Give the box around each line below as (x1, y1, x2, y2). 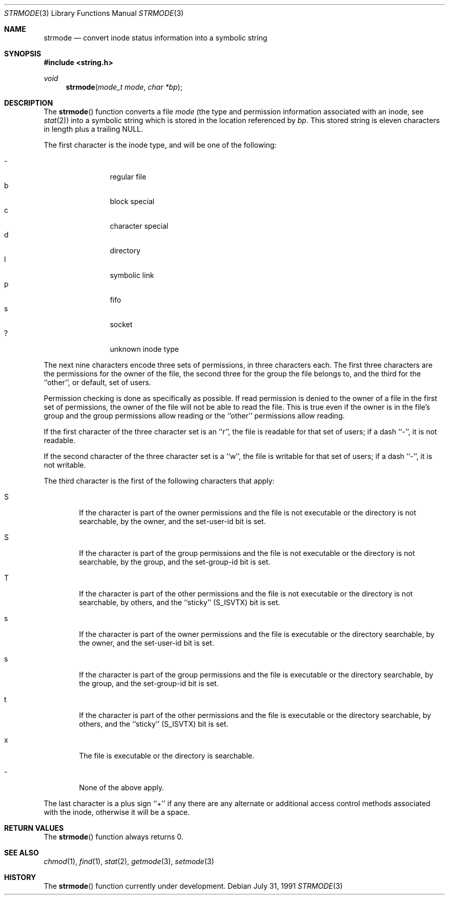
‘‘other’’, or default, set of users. (44, 378, 151, 387)
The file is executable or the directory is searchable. (79, 751, 255, 760)
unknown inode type (110, 345, 179, 353)
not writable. (44, 461, 86, 469)
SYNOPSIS (4, 49, 42, 58)
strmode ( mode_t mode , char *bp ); (66, 83, 182, 91)
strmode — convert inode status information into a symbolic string (44, 33, 268, 42)
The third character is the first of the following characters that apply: (44, 476, 275, 485)
